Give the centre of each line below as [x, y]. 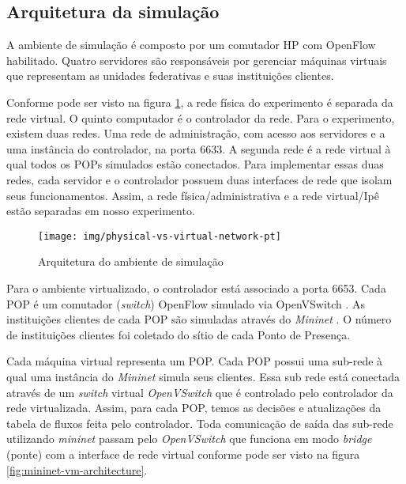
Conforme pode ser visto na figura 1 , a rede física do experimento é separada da [200, 102]
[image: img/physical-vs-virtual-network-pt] [160, 236]
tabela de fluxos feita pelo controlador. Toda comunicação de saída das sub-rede [200, 423]
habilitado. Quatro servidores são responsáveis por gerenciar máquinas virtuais [197, 60]
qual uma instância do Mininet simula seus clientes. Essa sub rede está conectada [203, 376]
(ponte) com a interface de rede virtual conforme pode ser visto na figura [183, 454]
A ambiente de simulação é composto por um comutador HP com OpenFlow [191, 45]
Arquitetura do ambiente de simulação [131, 261]
